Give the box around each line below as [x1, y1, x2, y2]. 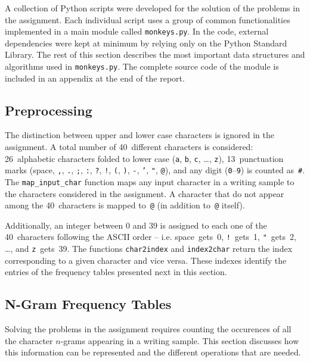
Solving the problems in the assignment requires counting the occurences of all [5, 323, 292, 335]
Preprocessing [5, 101, 92, 119]
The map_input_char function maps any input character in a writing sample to [5, 175, 294, 188]
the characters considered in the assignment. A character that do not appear [5, 187, 284, 199]
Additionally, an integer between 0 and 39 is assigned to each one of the [5, 219, 267, 231]
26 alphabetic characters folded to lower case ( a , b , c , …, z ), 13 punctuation [5, 152, 284, 164]
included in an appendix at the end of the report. [5, 71, 185, 84]
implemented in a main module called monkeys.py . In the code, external [5, 25, 269, 38]
